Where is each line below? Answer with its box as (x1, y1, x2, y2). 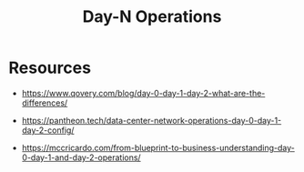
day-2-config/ (21, 125, 75, 136)
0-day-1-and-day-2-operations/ (21, 152, 142, 163)
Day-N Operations (82, 6, 222, 27)
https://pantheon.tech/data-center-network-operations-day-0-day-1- (21, 115, 282, 126)
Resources (8, 57, 92, 78)
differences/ (21, 97, 68, 108)
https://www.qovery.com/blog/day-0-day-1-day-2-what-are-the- (21, 87, 266, 98)
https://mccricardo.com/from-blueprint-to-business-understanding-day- (21, 142, 295, 153)
